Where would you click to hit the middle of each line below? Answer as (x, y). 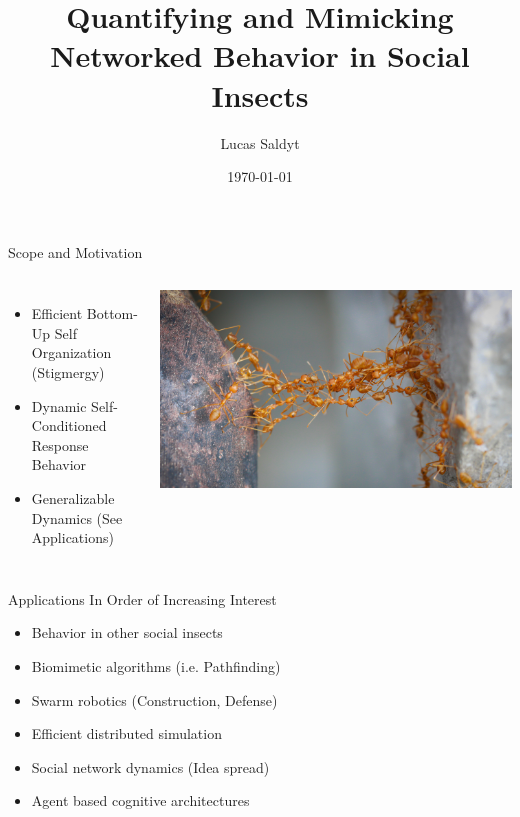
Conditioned (69, 425)
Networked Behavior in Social (260, 55)
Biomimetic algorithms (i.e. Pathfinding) (156, 666)
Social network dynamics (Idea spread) (150, 766)
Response (60, 444)
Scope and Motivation (75, 251)
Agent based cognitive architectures (140, 800)
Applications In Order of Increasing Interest (142, 598)
